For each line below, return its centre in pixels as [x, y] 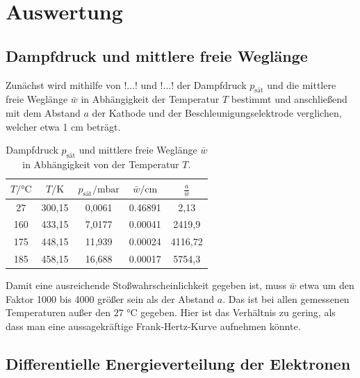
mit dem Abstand [43, 112]
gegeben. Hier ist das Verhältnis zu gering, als [238, 312]
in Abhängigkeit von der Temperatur [101, 164]
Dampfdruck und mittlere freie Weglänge [157, 55]
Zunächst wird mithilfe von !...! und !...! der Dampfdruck [126, 84]
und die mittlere [302, 84]
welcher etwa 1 [37, 126]
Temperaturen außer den [58, 312]
